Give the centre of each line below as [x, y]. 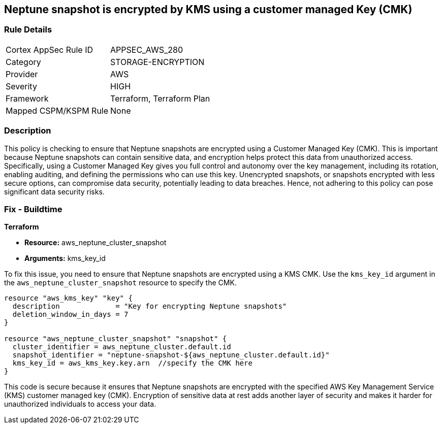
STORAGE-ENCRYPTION [157, 62]
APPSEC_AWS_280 [147, 50]
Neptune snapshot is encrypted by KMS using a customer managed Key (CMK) [208, 9]
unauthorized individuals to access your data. [80, 404]
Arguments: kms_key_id [65, 258]
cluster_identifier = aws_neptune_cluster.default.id [122, 347]
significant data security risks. [54, 191]
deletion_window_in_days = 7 [70, 315]
